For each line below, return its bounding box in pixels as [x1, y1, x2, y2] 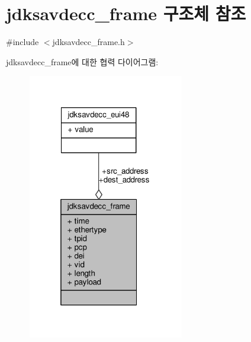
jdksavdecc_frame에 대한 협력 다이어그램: [6, 55, 159, 68]
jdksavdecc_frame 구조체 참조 [6, 1, 246, 25]
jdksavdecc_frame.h [52, 36, 125, 48]
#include [6, 36, 39, 48]
